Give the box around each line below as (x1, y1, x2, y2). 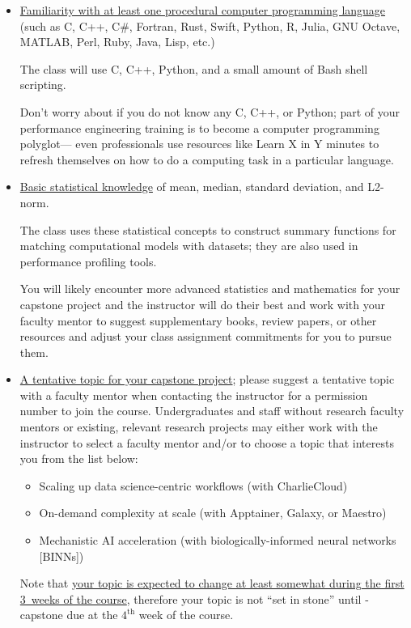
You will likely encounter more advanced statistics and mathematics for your (19, 280, 400, 297)
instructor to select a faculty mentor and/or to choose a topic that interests (19, 434, 394, 451)
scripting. (19, 76, 66, 93)
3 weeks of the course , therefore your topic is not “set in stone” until (19, 590, 362, 607)
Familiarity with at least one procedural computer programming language (19, 2, 386, 18)
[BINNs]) (39, 547, 84, 564)
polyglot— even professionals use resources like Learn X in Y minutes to (19, 135, 379, 152)
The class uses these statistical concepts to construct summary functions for (19, 221, 396, 238)
